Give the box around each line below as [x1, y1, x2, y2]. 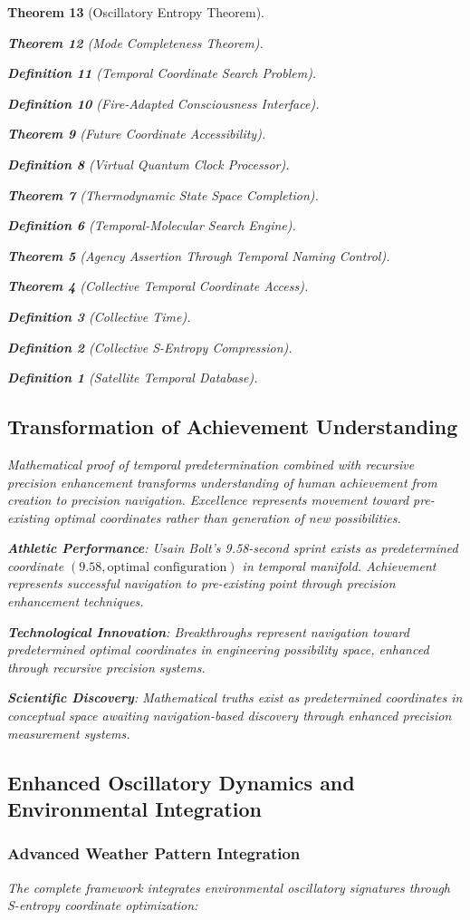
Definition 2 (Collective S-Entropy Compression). [7, 337, 293, 356]
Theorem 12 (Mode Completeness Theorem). [7, 33, 264, 52]
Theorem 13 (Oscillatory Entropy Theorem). [7, 3, 264, 21]
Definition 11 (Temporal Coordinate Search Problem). [7, 63, 317, 82]
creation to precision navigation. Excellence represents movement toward [7, 490, 409, 509]
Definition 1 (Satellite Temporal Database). [7, 368, 258, 387]
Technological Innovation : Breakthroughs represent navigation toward [7, 622, 409, 641]
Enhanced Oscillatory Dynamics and [7, 768, 355, 796]
